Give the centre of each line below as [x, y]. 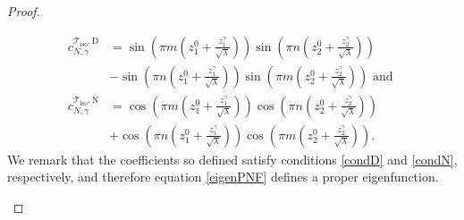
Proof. [24, 11]
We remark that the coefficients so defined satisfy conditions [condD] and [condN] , [232, 159]
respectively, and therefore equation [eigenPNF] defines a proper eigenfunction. [223, 177]
